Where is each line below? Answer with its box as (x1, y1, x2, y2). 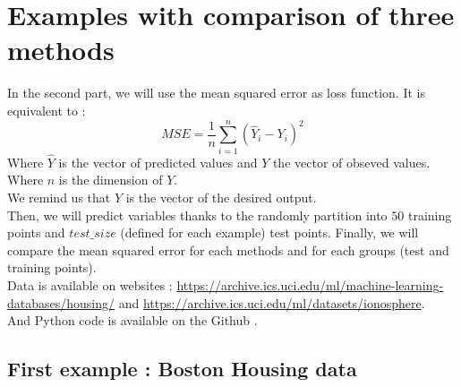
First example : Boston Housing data (7, 355, 357, 383)
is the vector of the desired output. (125, 188, 317, 207)
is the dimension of (58, 170, 163, 189)
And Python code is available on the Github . (7, 311, 258, 330)
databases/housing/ (7, 293, 115, 312)
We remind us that (7, 188, 111, 207)
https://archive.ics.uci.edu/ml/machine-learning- (176, 276, 444, 294)
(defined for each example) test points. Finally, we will (120, 223, 419, 242)
